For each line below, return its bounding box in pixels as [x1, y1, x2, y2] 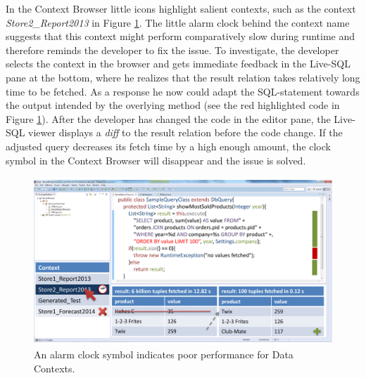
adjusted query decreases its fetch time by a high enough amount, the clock [6, 138, 331, 153]
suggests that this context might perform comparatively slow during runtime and [6, 29, 355, 44]
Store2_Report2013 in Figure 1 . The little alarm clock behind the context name [6, 15, 350, 30]
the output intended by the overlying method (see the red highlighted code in [6, 98, 340, 112]
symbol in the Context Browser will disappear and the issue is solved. [6, 152, 306, 167]
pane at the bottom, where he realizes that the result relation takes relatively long [6, 70, 360, 84]
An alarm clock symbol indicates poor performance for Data [34, 347, 294, 362]
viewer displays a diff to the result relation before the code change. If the [28, 125, 343, 140]
